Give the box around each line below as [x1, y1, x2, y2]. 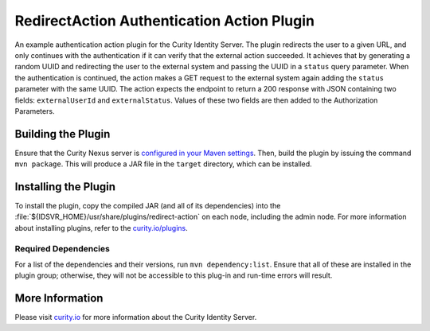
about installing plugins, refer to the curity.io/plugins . [14, 223, 189, 232]
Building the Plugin [14, 127, 111, 141]
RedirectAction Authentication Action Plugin [14, 12, 315, 29]
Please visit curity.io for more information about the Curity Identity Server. [14, 313, 257, 322]
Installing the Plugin [14, 180, 115, 193]
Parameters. [14, 106, 55, 115]
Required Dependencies [14, 243, 111, 254]
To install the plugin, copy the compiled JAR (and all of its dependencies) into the [14, 201, 281, 211]
